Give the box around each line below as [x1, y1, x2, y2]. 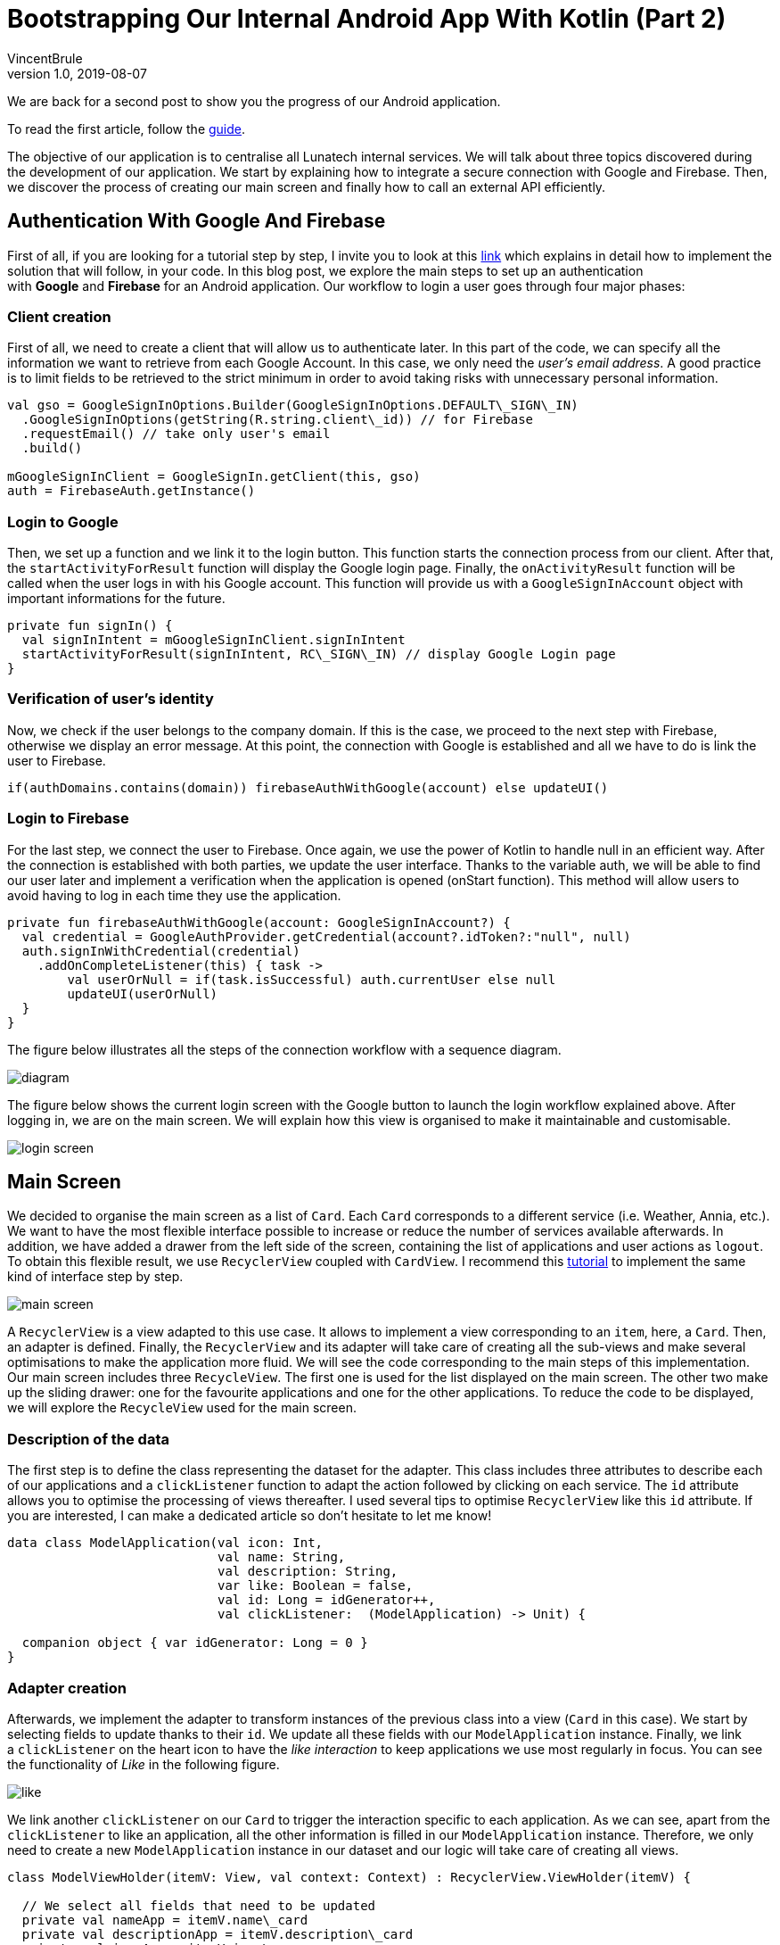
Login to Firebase [7, 809, 129, 828]
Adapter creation [7, 1678, 127, 1697]
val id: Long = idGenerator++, [218, 1593, 436, 1608]
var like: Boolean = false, [218, 1578, 414, 1593]
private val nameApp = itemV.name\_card [21, 1912, 308, 1927]
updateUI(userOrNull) [67, 986, 218, 1001]
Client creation [7, 307, 111, 326]
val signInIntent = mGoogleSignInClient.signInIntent [21, 633, 406, 648]
